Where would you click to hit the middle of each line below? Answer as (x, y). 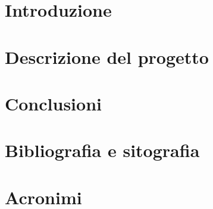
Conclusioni (53, 103)
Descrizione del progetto (107, 56)
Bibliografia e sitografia (102, 150)
